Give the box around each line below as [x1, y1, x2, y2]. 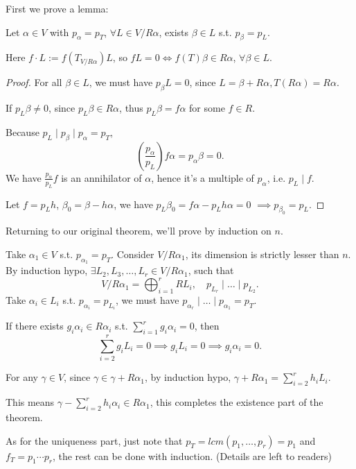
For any [6, 370, 38, 384]
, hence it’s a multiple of [151, 170, 254, 185]
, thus [119, 101, 143, 115]
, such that [188, 263, 234, 278]
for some [189, 101, 225, 115]
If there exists [6, 318, 64, 333]
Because [6, 124, 39, 139]
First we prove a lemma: [6, 1, 109, 15]
